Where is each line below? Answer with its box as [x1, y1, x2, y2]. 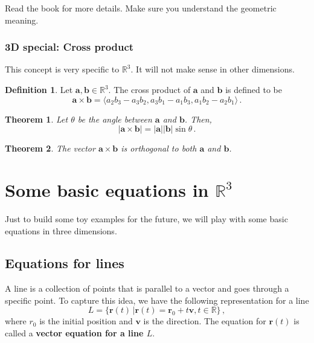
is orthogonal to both [121, 142, 197, 155]
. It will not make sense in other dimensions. [130, 63, 295, 75]
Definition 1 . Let [5, 83, 73, 95]
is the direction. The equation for [143, 315, 266, 327]
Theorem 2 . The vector [5, 142, 95, 155]
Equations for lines [5, 254, 124, 272]
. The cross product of [108, 83, 191, 95]
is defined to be [225, 83, 282, 95]
